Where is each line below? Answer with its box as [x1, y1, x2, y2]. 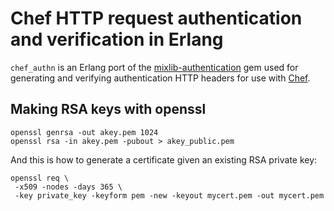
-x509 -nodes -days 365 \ [14, 182, 123, 192]
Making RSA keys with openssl [10, 101, 207, 118]
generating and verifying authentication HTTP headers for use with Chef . [10, 72, 311, 84]
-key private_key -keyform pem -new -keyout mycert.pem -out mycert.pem [14, 190, 325, 201]
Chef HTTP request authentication [10, 7, 303, 30]
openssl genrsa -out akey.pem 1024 [10, 127, 159, 137]
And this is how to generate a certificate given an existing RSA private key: [10, 153, 318, 166]
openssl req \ [10, 173, 70, 183]
